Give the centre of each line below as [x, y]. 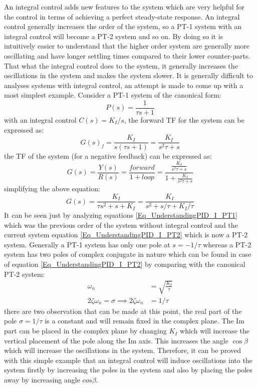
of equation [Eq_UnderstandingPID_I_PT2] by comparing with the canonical [125, 264]
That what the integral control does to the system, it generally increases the [121, 65]
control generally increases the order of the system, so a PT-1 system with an [123, 26]
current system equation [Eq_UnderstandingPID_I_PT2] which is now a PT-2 [126, 235]
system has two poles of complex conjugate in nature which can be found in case [128, 254]
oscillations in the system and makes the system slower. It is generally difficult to [128, 75]
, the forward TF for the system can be [184, 120]
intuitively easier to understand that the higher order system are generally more [127, 46]
